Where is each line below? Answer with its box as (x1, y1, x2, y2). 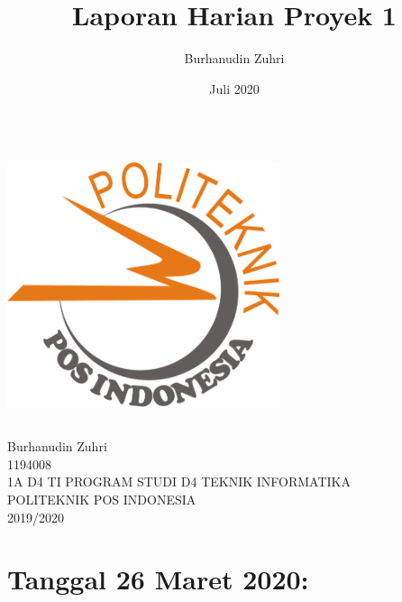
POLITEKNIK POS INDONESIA (7, 490, 196, 509)
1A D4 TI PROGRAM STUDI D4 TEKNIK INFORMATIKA (7, 472, 352, 491)
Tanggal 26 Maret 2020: (7, 560, 309, 597)
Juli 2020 (209, 79, 260, 97)
